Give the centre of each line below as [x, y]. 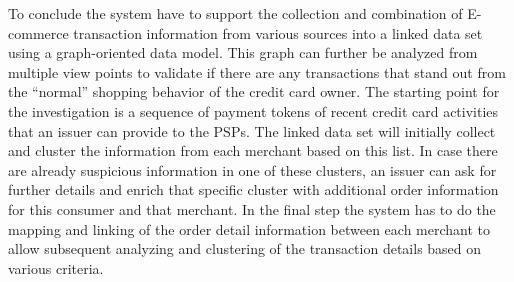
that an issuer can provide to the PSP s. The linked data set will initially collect [252, 130]
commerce [38, 32]
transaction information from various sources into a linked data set [278, 32]
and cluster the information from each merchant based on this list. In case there [253, 150]
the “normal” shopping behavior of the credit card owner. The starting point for [254, 91]
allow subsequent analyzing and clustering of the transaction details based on [245, 248]
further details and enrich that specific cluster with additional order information [253, 189]
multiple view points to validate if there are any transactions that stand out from [257, 71]
